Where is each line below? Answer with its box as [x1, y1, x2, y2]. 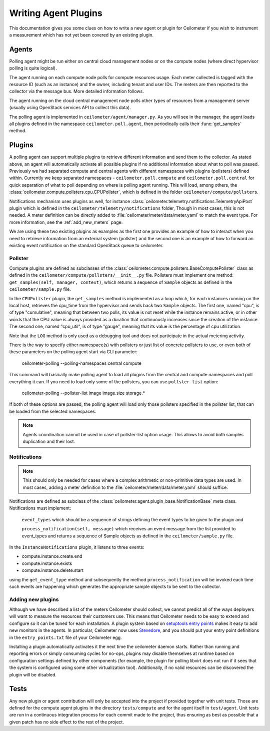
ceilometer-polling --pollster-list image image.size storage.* [21, 390, 145, 396]
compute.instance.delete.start [21, 567, 84, 573]
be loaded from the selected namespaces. [9, 408, 96, 414]
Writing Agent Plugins [9, 8, 102, 19]
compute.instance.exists [21, 560, 72, 566]
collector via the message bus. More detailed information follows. [9, 88, 144, 95]
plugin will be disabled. [9, 671, 57, 677]
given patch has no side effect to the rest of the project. [9, 718, 124, 725]
